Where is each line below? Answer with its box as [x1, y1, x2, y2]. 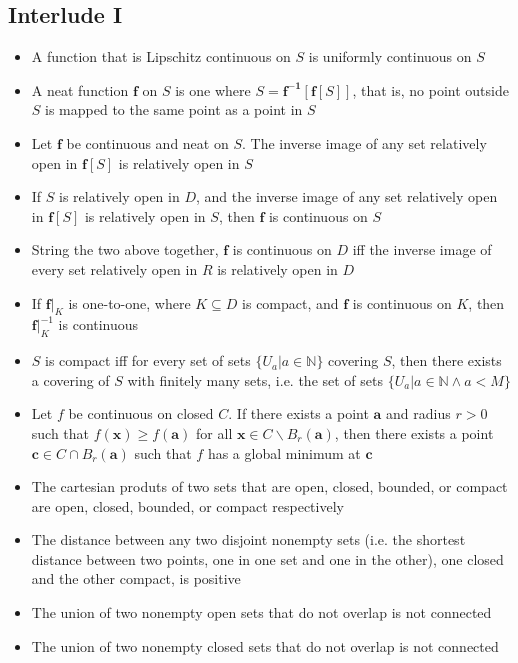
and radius [386, 403, 451, 424]
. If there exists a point [228, 403, 369, 424]
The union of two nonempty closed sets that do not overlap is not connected [31, 635, 499, 656]
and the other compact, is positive [31, 568, 241, 589]
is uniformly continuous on [308, 46, 472, 67]
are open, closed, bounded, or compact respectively [31, 495, 344, 516]
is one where [175, 79, 251, 100]
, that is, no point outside [352, 79, 509, 100]
